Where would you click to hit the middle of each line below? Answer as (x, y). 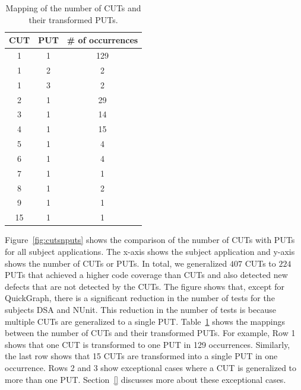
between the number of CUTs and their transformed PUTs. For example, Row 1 (150, 333)
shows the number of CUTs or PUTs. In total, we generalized (116, 263)
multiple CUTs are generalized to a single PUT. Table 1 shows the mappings (145, 321)
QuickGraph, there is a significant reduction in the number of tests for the (140, 298)
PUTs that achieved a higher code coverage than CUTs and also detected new (146, 275)
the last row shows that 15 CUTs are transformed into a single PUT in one (141, 356)
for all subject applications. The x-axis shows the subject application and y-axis (150, 251)
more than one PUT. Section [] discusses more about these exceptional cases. (145, 379)
